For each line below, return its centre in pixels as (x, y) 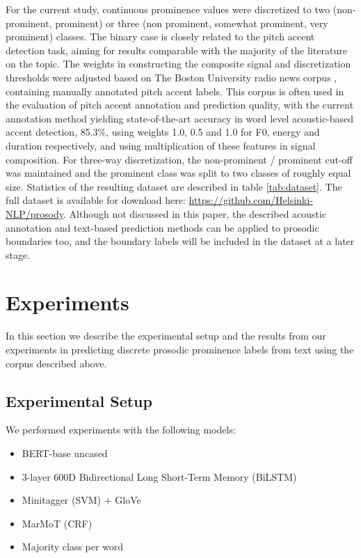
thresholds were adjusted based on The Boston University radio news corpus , (171, 77)
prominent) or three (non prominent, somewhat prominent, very (192, 23)
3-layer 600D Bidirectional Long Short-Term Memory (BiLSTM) (159, 476)
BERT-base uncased (65, 453)
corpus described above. (56, 363)
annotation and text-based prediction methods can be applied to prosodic (162, 227)
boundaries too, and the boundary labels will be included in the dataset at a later (180, 241)
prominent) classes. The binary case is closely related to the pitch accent (160, 37)
